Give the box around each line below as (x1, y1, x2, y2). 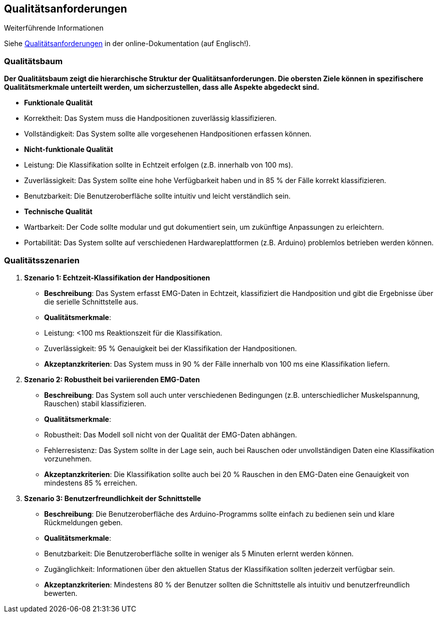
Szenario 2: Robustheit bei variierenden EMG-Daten (24, 375, 200, 384)
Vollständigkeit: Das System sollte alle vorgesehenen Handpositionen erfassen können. (24, 129, 312, 138)
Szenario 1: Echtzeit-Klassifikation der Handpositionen (24, 273, 210, 282)
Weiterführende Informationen (4, 24, 104, 33)
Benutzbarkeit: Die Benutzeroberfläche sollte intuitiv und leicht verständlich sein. (24, 192, 291, 201)
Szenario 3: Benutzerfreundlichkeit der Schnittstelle (24, 494, 201, 503)
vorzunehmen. (44, 454, 92, 463)
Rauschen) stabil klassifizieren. (44, 399, 146, 408)
